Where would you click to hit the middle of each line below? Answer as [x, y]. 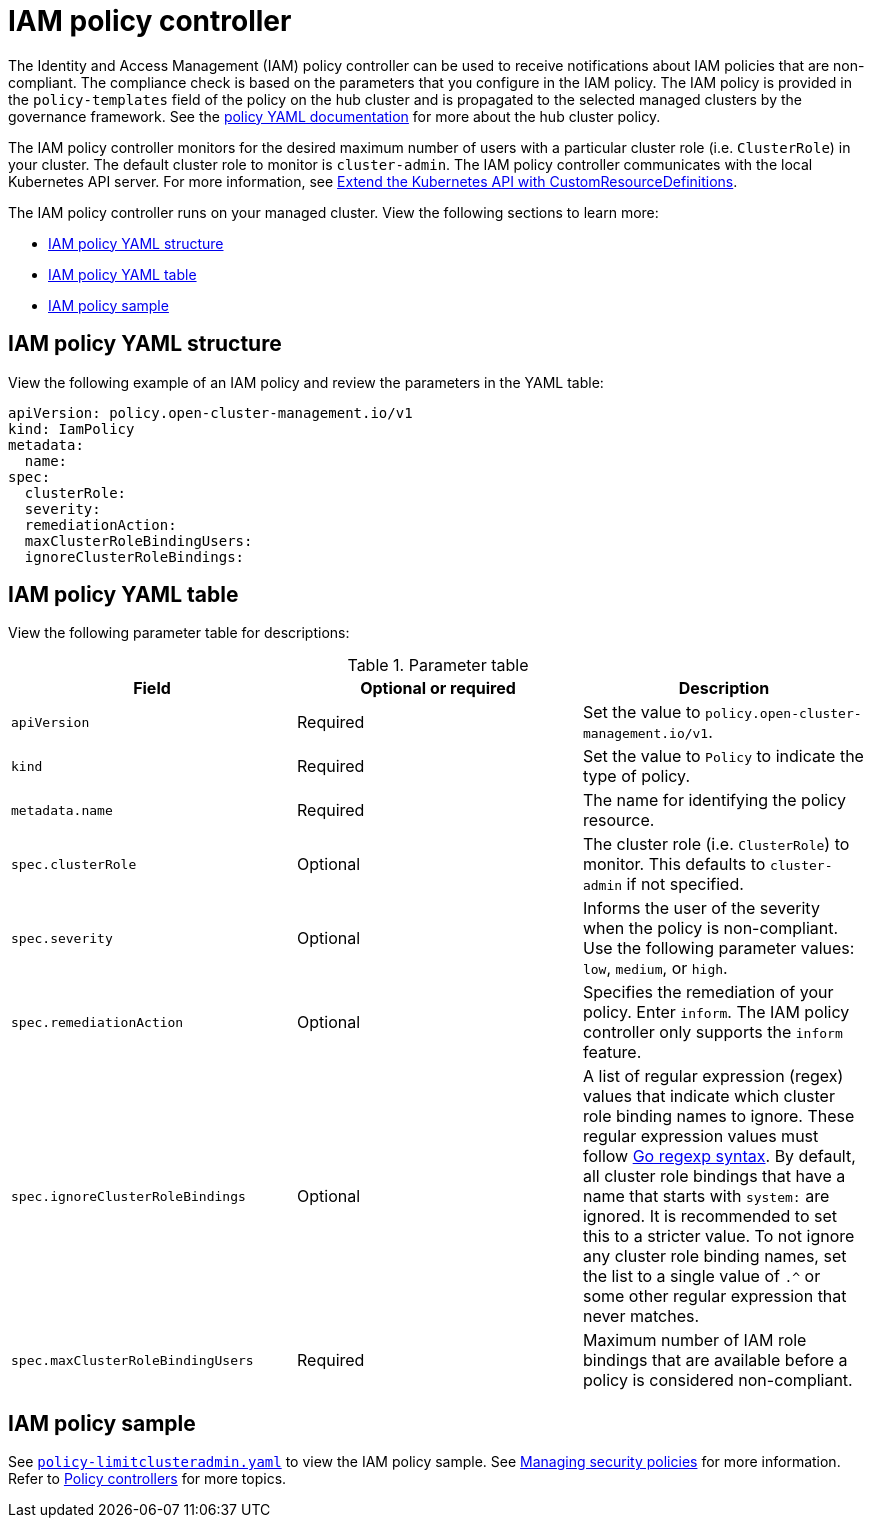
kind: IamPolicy [71, 428]
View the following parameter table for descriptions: [179, 633]
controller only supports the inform [712, 1032]
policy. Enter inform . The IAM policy [716, 1012]
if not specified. [685, 884]
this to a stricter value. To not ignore [718, 1236]
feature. [612, 1052]
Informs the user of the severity [701, 908]
